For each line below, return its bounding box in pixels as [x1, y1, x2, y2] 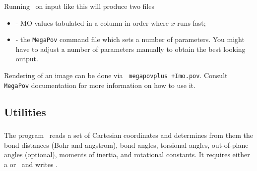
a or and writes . [4, 159, 58, 169]
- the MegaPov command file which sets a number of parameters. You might [15, 34, 245, 44]
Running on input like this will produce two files [4, 1, 154, 11]
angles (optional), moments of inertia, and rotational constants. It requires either [4, 149, 250, 160]
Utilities [4, 104, 46, 119]
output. [15, 53, 38, 64]
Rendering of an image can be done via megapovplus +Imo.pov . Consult [4, 70, 228, 81]
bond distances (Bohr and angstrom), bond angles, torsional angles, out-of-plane [4, 139, 249, 150]
